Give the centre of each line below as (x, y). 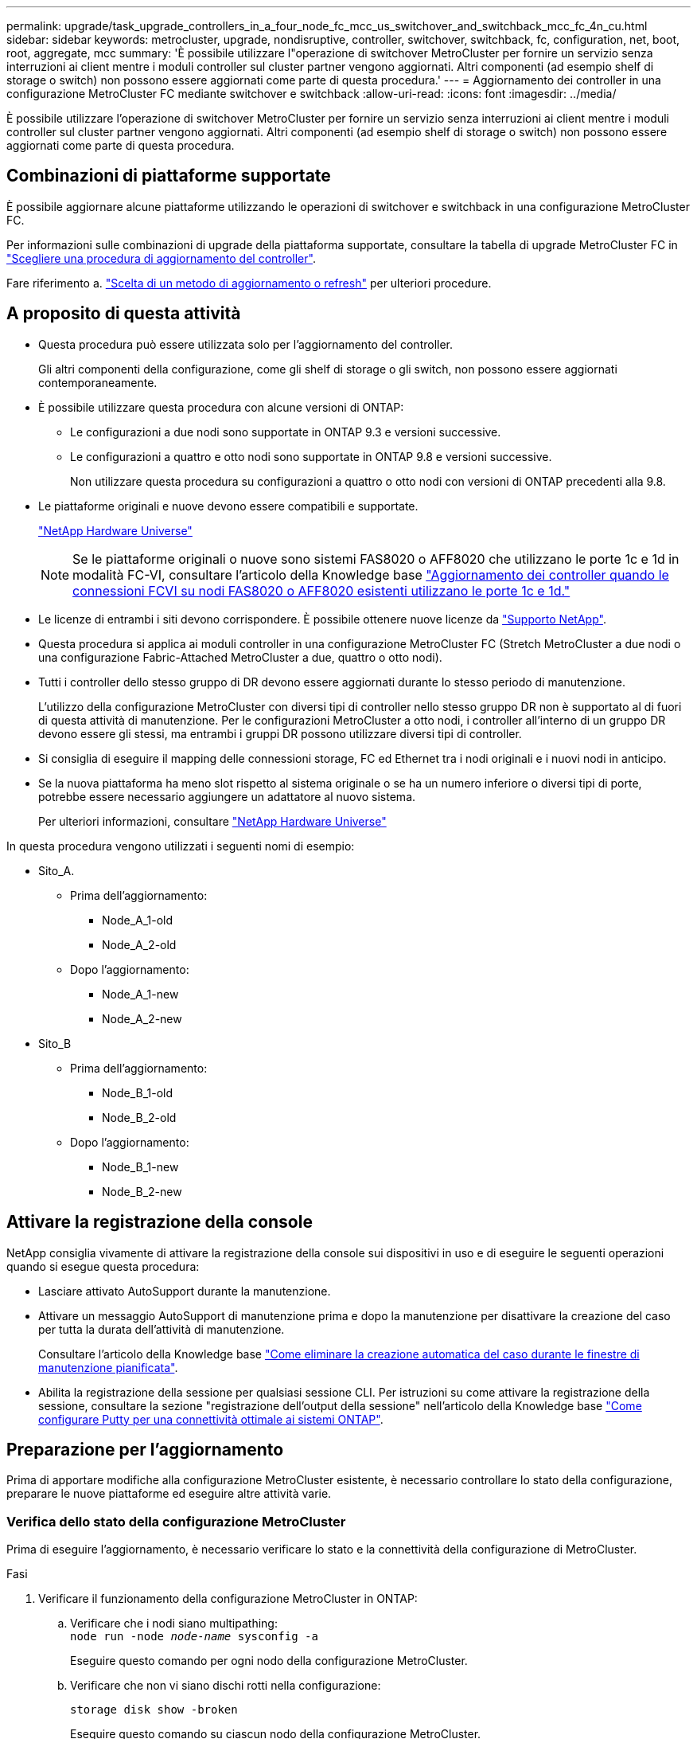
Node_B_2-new (142, 1191)
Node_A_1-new (140, 994)
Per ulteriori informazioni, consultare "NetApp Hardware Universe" (212, 821)
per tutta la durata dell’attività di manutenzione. (162, 1329)
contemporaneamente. (98, 382)
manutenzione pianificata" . (108, 1367)
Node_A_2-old (139, 944)
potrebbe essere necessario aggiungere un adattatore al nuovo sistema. (227, 796)
